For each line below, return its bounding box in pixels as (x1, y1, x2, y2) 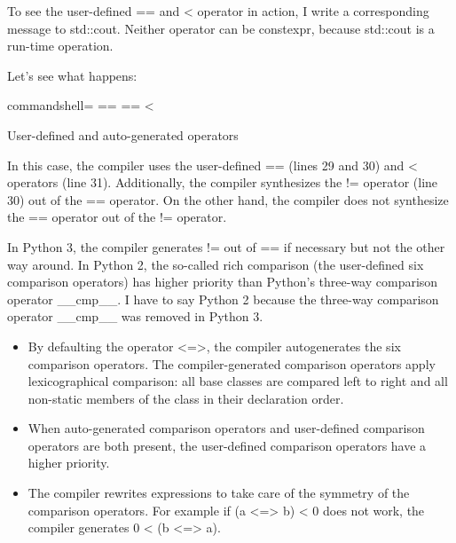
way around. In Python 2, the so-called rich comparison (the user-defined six (7, 255, 424, 273)
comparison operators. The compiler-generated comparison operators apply (28, 354, 436, 373)
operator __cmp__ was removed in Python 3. (7, 307, 263, 326)
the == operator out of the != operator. (7, 208, 227, 226)
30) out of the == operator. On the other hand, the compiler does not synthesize (7, 190, 449, 209)
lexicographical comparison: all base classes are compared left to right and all (28, 372, 448, 390)
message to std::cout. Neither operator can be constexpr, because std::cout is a (7, 19, 435, 37)
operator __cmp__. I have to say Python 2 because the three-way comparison (7, 289, 439, 308)
